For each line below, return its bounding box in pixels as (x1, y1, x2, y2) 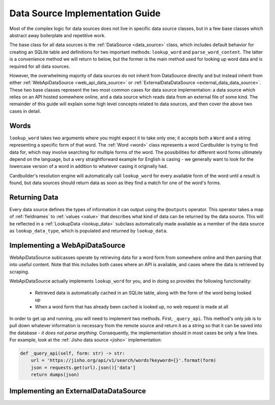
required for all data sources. (9, 63, 70, 69)
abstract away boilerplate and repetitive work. (9, 32, 106, 38)
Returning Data (9, 193, 59, 201)
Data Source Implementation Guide (9, 8, 161, 19)
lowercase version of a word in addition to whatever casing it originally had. (9, 163, 168, 169)
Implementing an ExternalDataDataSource (9, 387, 146, 395)
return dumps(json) (31, 372, 80, 378)
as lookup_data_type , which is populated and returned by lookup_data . (9, 228, 168, 234)
